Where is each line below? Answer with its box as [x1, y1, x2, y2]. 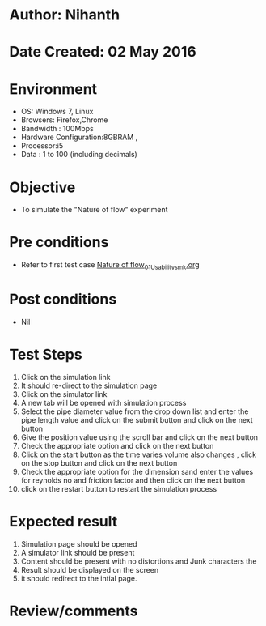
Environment [9, 79, 98, 98]
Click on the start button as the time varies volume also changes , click [20, 449, 257, 459]
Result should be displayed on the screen [20, 564, 159, 574]
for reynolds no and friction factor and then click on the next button [20, 475, 246, 485]
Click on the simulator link [20, 389, 108, 398]
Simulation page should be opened [20, 539, 137, 548]
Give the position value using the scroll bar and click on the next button [20, 432, 258, 442]
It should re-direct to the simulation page [20, 381, 158, 390]
